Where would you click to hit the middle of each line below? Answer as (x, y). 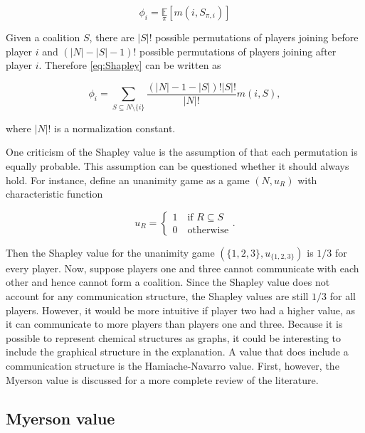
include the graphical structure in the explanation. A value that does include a (177, 352)
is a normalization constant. (115, 128)
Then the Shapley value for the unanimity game (110, 252)
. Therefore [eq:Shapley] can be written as (130, 65)
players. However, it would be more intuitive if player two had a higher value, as (181, 310)
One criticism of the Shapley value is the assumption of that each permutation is (182, 152)
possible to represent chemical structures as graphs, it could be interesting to (173, 337)
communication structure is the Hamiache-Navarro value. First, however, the (173, 365)
